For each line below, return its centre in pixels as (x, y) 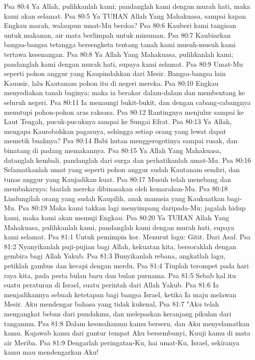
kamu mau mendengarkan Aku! (51, 352)
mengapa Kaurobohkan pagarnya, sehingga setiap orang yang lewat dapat (115, 131)
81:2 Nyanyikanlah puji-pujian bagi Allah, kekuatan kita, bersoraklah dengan (120, 246)
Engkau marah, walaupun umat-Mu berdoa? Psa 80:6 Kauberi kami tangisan (120, 25)
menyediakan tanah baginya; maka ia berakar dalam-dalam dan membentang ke (125, 92)
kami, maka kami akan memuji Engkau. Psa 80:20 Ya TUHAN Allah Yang (117, 218)
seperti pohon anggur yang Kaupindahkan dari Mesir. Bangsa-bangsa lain (115, 73)
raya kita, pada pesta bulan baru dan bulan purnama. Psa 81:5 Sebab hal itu (120, 275)
